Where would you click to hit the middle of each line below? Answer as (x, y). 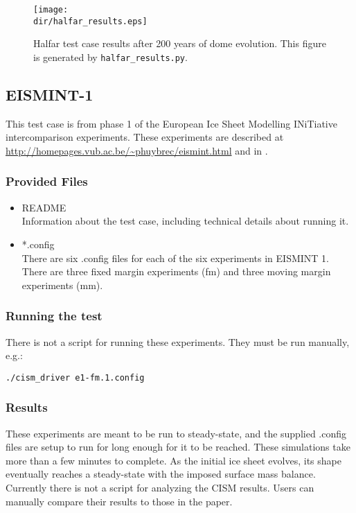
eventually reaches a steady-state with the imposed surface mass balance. (161, 474)
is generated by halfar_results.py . (110, 56)
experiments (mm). (62, 285)
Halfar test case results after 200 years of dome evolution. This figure (180, 43)
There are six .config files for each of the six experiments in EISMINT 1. (175, 258)
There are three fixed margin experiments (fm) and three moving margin (176, 271)
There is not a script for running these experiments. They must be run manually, (178, 341)
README (44, 207)
